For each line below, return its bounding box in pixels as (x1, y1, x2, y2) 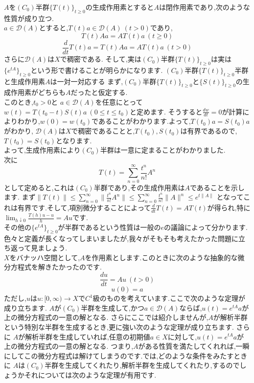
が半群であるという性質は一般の (58, 222, 161, 232)
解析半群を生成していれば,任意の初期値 (25, 331, 150, 341)
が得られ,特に (207, 202, 251, 212)
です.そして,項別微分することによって (31, 202, 151, 212)
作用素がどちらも (10, 87, 66, 97)
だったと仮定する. (70, 87, 128, 97)
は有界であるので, (180, 126, 237, 136)
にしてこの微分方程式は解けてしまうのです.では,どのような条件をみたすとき (4, 350, 248, 360)
